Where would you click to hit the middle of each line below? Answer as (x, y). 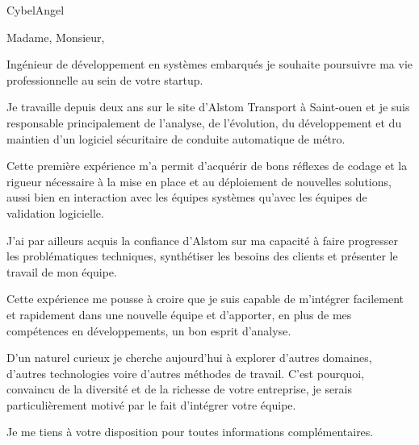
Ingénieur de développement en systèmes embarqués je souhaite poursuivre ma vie (210, 64)
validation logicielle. (55, 212)
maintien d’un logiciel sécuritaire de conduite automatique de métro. (176, 138)
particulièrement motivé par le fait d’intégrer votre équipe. (151, 404)
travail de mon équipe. (62, 271)
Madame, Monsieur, (56, 37)
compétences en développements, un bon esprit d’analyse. (149, 330)
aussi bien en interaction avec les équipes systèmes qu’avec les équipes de (187, 197)
